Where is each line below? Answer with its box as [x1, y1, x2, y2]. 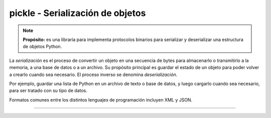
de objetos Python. [23, 43, 62, 49]
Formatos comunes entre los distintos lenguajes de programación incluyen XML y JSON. [9, 96, 193, 102]
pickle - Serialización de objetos [9, 7, 146, 18]
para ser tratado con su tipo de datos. [9, 87, 87, 93]
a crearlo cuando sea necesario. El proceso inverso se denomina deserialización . [9, 71, 178, 77]
